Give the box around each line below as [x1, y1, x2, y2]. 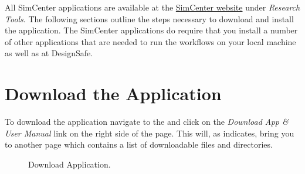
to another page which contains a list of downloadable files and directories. [5, 138, 273, 151]
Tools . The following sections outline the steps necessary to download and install [5, 12, 294, 25]
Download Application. [28, 158, 111, 170]
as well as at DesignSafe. [5, 47, 93, 59]
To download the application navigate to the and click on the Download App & [5, 115, 289, 128]
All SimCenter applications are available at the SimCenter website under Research [5, 1, 300, 13]
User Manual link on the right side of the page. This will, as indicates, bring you [5, 127, 294, 139]
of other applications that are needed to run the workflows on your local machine [5, 35, 296, 47]
